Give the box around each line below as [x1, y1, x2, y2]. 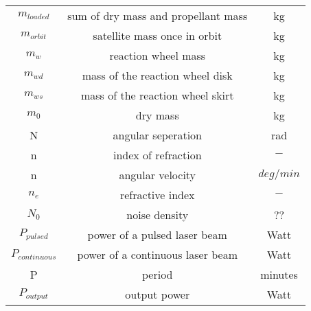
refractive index [119, 187, 195, 203]
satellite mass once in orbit [93, 27, 222, 43]
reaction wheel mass [109, 47, 206, 63]
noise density [126, 207, 189, 222]
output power [125, 286, 190, 302]
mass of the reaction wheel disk [82, 67, 233, 83]
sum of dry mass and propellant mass [67, 8, 248, 23]
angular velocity [119, 167, 196, 183]
